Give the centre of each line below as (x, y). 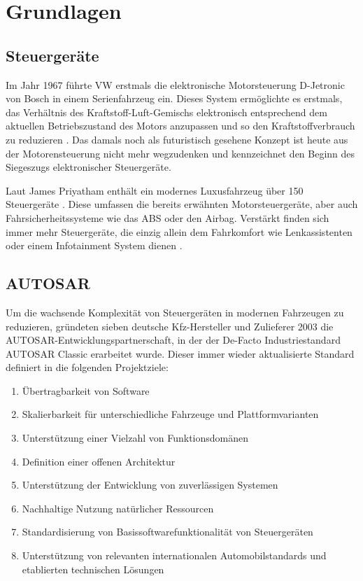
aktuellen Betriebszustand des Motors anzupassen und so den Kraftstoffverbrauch (180, 126)
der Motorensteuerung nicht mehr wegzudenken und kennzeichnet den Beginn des (180, 153)
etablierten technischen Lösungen (93, 569)
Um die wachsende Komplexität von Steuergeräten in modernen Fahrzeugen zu (175, 312)
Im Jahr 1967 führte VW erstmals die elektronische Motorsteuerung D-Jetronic (175, 84)
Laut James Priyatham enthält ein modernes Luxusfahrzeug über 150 (155, 190)
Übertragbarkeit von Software (86, 390)
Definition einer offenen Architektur (99, 461)
